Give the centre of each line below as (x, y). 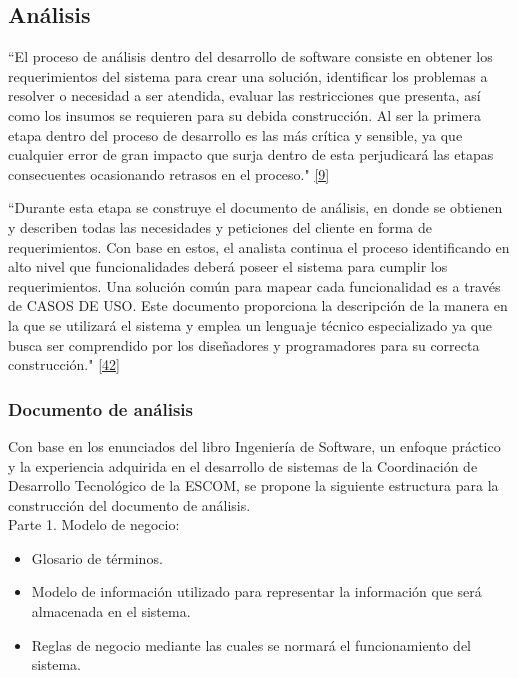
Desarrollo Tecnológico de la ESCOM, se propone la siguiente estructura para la (253, 485)
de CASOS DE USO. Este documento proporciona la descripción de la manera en (258, 305)
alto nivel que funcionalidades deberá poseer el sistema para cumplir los (228, 266)
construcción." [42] (64, 364)
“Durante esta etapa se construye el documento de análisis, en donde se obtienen (255, 207)
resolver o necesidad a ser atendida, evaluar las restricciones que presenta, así (244, 95)
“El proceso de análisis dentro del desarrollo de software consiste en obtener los (250, 56)
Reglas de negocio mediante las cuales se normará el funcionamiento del (251, 644)
